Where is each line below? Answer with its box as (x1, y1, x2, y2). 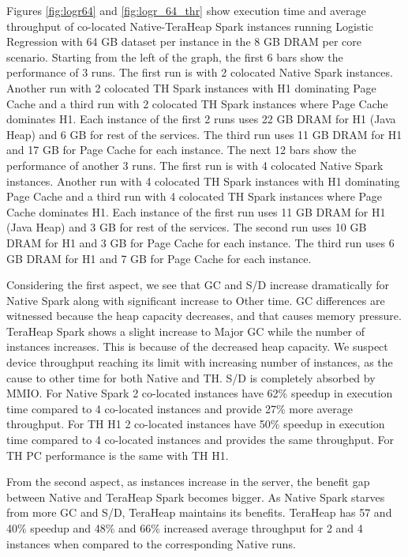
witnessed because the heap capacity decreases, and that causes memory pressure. (6, 307, 402, 324)
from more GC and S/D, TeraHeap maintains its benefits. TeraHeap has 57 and (6, 504, 392, 521)
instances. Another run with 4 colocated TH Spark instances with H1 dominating (6, 172, 400, 189)
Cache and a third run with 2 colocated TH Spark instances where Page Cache (6, 95, 388, 111)
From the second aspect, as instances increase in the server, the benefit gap (6, 473, 370, 490)
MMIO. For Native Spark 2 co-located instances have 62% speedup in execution (6, 385, 393, 401)
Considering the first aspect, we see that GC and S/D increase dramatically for (6, 277, 390, 293)
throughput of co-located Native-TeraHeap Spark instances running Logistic (6, 17, 373, 34)
